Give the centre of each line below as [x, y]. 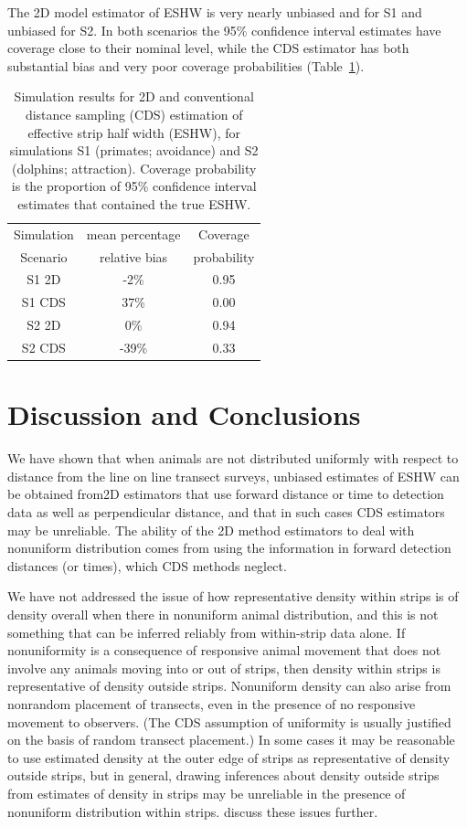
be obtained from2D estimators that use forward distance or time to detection [226, 494]
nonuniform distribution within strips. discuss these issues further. [193, 811]
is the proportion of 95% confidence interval [134, 186]
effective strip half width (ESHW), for [134, 132]
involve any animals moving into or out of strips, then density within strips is [224, 668]
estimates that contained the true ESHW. [134, 203]
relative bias [134, 256]
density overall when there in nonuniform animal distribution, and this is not [223, 614]
